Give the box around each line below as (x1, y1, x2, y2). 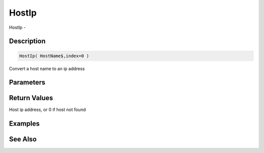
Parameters (9, 78, 45, 87)
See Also (9, 135, 37, 144)
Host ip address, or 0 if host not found (9, 107, 86, 112)
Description (9, 37, 46, 45)
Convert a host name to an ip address (9, 66, 85, 71)
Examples (9, 120, 40, 128)
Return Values (9, 94, 53, 102)
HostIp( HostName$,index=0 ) (19, 53, 89, 59)
